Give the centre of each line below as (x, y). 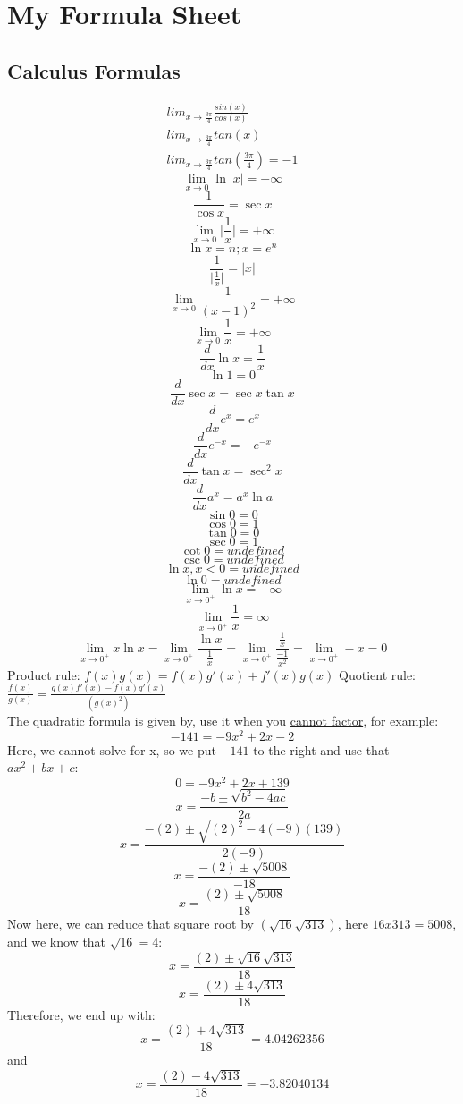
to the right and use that (321, 749)
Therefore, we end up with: (81, 1014)
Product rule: (44, 674)
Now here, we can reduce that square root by (130, 924)
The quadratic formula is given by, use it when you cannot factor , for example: (223, 720)
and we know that (57, 942)
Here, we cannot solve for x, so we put (112, 749)
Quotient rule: (378, 674)
